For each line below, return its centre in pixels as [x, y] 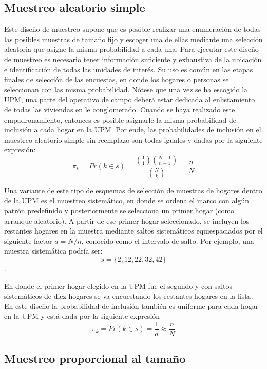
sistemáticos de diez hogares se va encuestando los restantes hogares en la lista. [129, 296]
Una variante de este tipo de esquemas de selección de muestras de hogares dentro [133, 190]
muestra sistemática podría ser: [53, 251]
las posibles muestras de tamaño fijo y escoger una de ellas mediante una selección [133, 39]
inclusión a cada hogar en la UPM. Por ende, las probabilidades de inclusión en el [133, 130]
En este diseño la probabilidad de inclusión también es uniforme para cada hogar [131, 306]
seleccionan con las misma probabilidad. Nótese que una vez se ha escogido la [126, 89]
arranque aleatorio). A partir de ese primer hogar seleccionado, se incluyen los [127, 220]
